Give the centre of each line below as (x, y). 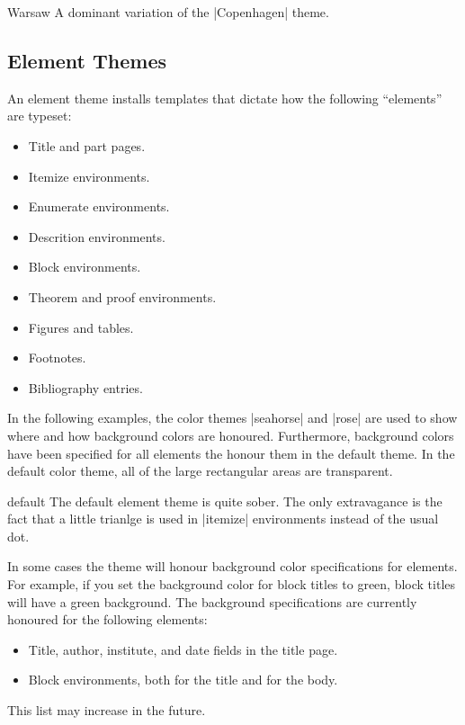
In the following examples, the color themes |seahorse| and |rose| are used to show (232, 418)
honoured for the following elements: (107, 619)
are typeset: (40, 116)
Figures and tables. (81, 327)
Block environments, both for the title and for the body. (183, 680)
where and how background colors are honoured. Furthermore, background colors (231, 435)
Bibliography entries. (85, 387)
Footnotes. (57, 358)
